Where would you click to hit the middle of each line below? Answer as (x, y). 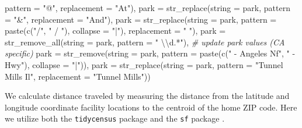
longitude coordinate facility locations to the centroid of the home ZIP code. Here (151, 107)
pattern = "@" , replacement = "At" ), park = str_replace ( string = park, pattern (147, 8)
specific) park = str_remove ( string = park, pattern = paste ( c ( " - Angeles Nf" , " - (150, 53)
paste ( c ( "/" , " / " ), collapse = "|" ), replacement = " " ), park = (115, 31)
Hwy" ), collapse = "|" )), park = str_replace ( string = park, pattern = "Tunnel (144, 64)
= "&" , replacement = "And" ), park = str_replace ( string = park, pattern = (141, 19)
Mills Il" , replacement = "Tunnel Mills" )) (78, 76)
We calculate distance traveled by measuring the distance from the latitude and (147, 96)
